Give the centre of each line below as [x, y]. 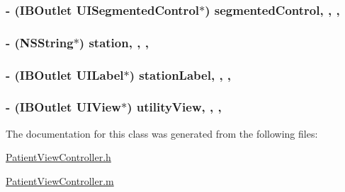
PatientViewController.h [58, 157]
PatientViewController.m [60, 180]
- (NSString [40, 42]
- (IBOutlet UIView [63, 107]
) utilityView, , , [174, 107]
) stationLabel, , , [180, 74]
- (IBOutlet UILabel [65, 74]
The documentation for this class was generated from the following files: [162, 133]
